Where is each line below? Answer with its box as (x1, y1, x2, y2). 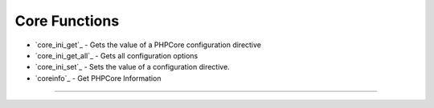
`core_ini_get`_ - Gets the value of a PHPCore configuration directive (35, 40, 261, 50)
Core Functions (14, 12, 120, 30)
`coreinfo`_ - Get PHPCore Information (35, 73, 162, 83)
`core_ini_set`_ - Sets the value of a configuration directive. (35, 62, 231, 72)
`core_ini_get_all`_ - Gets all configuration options (35, 50, 199, 60)
